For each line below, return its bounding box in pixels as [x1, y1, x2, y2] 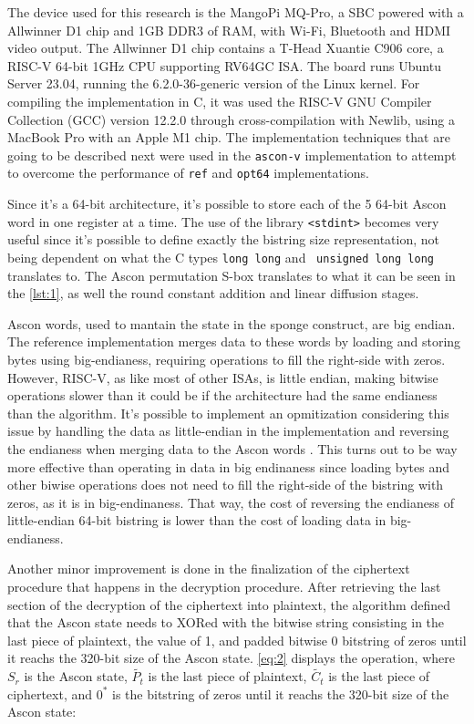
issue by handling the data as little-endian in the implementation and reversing [7, 421, 449, 440]
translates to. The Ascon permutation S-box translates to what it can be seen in [7, 265, 456, 284]
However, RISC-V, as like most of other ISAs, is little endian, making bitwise [7, 367, 438, 387]
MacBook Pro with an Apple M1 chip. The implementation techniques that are [7, 128, 450, 147]
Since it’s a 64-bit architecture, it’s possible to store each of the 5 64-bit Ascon [7, 194, 447, 213]
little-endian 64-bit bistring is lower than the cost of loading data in [7, 511, 386, 530]
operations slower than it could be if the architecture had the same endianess [7, 386, 438, 405]
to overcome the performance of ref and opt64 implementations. [7, 163, 369, 182]
